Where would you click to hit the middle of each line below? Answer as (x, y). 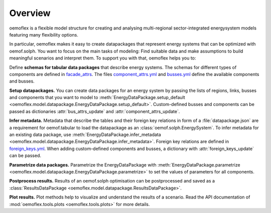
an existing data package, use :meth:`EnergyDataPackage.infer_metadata (85, 134)
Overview (30, 13)
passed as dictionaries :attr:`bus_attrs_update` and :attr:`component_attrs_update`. (95, 111)
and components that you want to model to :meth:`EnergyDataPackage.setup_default (97, 97)
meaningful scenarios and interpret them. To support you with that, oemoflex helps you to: (103, 58)
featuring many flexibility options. (44, 34)
